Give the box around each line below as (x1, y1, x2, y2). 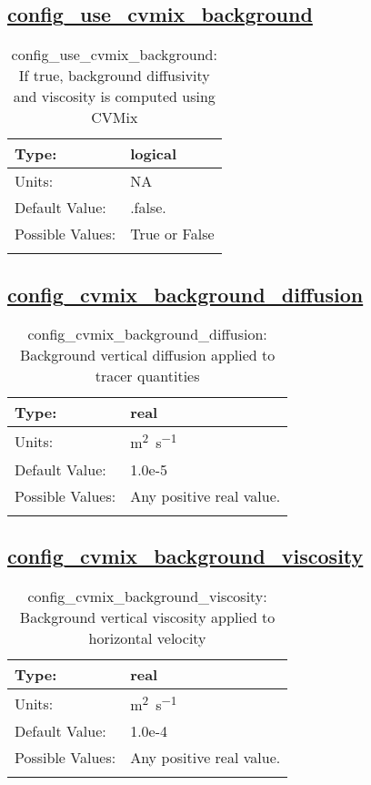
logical (130, 143, 176, 165)
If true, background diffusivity (18, 65, 210, 87)
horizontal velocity (88, 627, 206, 648)
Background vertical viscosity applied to (19, 606, 276, 627)
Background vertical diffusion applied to (19, 344, 276, 366)
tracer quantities (95, 365, 200, 387)
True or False (130, 223, 215, 245)
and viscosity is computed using (13, 86, 216, 107)
